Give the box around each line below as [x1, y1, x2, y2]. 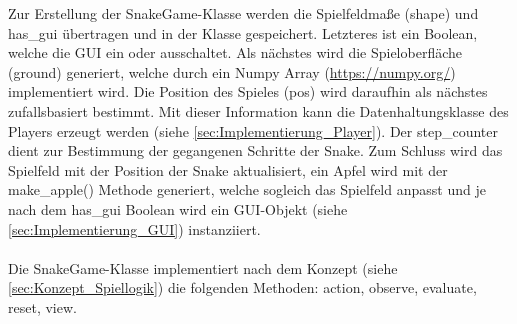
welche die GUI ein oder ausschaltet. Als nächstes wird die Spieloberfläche [8, 42, 463, 63]
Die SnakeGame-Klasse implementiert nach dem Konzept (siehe [8, 257, 398, 278]
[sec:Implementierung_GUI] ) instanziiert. [8, 218, 261, 239]
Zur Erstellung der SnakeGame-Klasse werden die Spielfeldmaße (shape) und [8, 3, 479, 23]
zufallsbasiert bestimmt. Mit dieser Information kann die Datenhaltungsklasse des [8, 100, 509, 121]
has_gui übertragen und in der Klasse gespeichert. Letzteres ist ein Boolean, [8, 22, 478, 43]
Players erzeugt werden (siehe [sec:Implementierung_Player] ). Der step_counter [8, 120, 498, 141]
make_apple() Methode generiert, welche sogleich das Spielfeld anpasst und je [8, 179, 486, 200]
